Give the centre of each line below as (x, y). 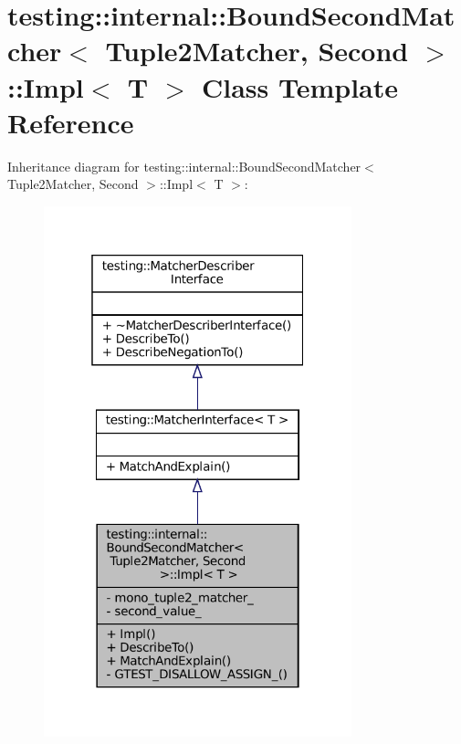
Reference (71, 122)
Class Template (300, 86)
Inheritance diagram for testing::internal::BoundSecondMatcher (184, 166)
